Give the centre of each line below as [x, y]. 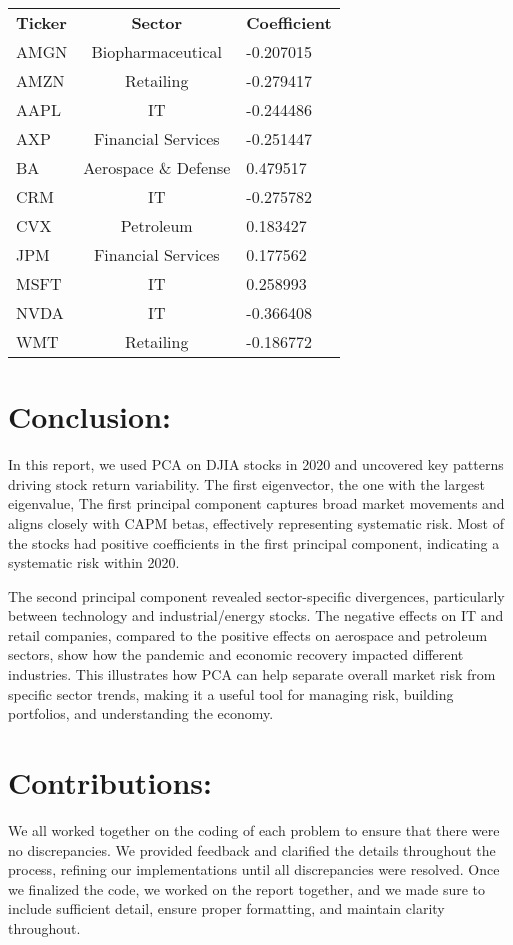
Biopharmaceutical [157, 51]
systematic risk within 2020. [94, 562]
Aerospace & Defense [157, 167]
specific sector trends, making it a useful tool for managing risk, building [231, 693]
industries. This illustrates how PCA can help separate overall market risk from [252, 674]
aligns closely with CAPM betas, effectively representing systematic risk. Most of [256, 522]
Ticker [41, 22]
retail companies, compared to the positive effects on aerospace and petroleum [248, 634]
